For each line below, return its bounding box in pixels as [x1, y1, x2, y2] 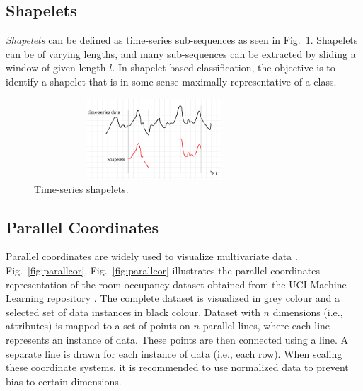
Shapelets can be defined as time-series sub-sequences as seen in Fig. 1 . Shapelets [6, 33, 358, 47]
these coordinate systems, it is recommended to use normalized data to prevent [6, 360, 349, 375]
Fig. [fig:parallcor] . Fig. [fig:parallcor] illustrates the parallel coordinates [6, 262, 320, 277]
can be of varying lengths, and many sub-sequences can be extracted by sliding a [6, 46, 356, 61]
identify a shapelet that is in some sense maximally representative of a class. [6, 74, 337, 88]
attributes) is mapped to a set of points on [6, 318, 190, 333]
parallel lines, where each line [202, 318, 330, 333]
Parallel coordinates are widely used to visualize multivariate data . [6, 249, 298, 264]
